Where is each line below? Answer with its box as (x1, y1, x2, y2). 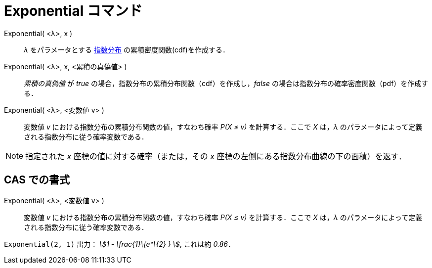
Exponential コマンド (4, 2, 142, 19)
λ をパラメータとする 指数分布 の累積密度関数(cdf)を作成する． (24, 45, 229, 54)
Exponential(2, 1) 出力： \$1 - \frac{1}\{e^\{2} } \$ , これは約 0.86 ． (4, 239, 235, 248)
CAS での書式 (4, 174, 70, 186)
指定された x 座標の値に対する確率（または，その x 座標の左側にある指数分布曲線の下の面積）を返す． (25, 151, 406, 161)
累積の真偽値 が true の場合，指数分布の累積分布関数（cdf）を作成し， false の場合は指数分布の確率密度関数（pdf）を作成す (24, 79, 429, 88)
